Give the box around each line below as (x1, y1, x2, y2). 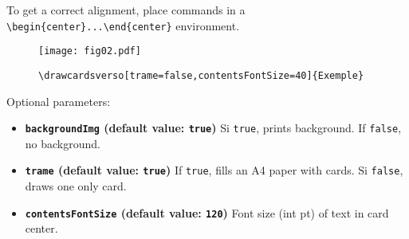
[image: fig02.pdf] (38, 45, 141, 57)
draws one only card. (25, 178, 127, 194)
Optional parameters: (6, 92, 111, 109)
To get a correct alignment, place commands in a (6, 2, 246, 18)
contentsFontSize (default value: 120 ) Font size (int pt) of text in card (25, 204, 389, 221)
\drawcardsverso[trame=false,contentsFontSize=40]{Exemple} (38, 69, 364, 81)
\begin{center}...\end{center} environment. (6, 17, 240, 33)
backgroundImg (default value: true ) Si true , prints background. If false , (25, 119, 402, 136)
